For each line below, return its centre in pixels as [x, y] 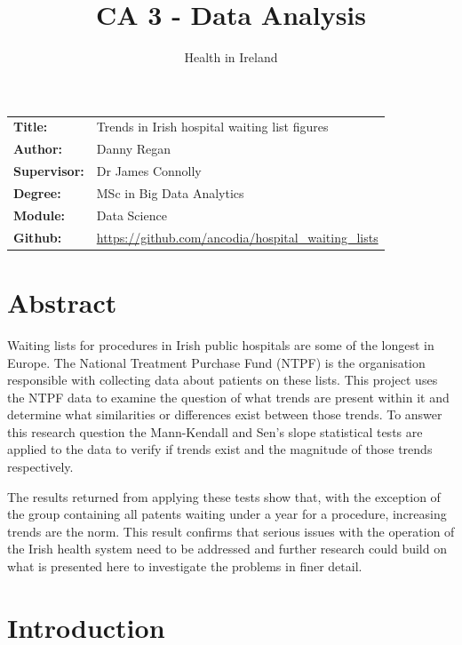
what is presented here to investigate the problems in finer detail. [185, 566]
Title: [31, 127]
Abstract [62, 302]
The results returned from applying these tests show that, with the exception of [224, 496]
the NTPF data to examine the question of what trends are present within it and [228, 397]
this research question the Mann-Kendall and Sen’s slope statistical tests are [215, 431]
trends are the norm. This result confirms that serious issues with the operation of [231, 531]
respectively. [40, 467]
